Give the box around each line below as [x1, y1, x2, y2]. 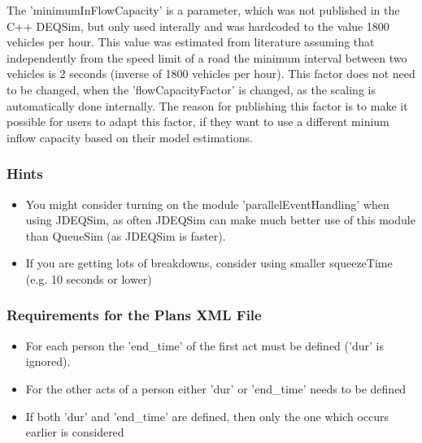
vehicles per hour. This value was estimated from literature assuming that [7, 33, 375, 50]
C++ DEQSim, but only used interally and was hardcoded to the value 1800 [7, 17, 389, 34]
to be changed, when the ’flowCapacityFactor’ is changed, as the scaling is [7, 80, 376, 98]
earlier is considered [25, 423, 124, 441]
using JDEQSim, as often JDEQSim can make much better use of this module [25, 211, 415, 228]
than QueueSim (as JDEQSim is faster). [25, 227, 226, 244]
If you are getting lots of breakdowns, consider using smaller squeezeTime [25, 254, 393, 271]
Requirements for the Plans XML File [7, 305, 262, 325]
